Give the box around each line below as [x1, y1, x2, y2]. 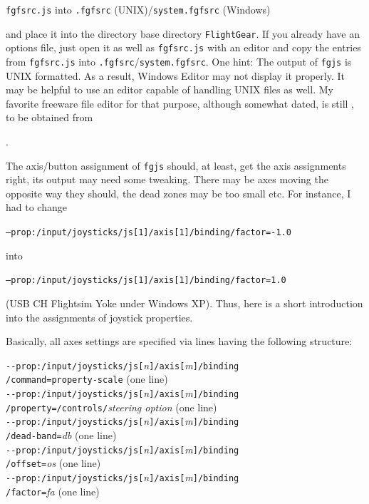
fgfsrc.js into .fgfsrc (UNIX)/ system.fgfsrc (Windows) [6, 2, 271, 16]
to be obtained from [6, 110, 93, 125]
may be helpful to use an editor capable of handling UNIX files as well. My [6, 82, 333, 97]
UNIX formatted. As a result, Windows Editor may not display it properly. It [6, 68, 345, 83]
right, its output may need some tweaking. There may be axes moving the [6, 172, 328, 187]
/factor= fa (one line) [6, 483, 100, 498]
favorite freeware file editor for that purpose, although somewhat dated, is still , [6, 96, 355, 110]
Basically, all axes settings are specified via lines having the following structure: [6, 334, 353, 349]
